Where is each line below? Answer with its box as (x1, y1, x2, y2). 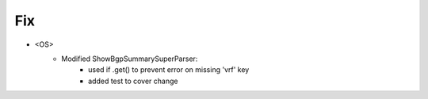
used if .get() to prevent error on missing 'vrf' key (88, 65, 250, 74)
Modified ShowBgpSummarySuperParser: (61, 54, 198, 63)
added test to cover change (88, 76, 178, 86)
